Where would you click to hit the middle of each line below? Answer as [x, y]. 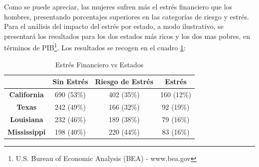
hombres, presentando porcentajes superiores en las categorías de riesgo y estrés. [127, 16]
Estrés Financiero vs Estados [99, 64]
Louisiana [26, 119]
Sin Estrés [70, 82]
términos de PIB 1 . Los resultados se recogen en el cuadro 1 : [95, 47]
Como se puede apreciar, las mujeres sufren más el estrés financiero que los [118, 6]
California [26, 94]
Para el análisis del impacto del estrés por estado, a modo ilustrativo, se [114, 26]
